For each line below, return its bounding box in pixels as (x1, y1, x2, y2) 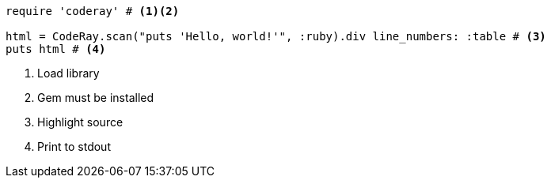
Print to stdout (37, 140, 111, 153)
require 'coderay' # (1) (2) (6, 5, 180, 17)
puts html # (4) (6, 43, 106, 55)
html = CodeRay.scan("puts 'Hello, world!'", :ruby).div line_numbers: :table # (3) (6, 30, 546, 43)
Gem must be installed (37, 91, 154, 104)
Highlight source (37, 115, 123, 129)
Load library (37, 66, 100, 80)
